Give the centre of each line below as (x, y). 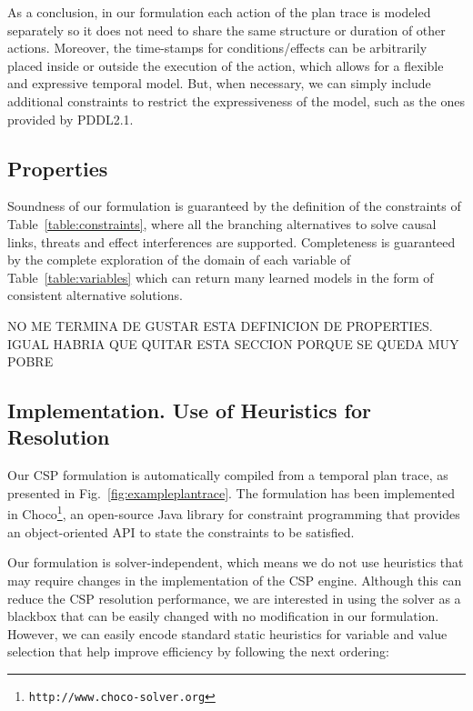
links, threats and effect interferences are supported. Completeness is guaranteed (231, 241)
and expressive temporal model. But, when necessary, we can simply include (219, 83)
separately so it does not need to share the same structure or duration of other (226, 30)
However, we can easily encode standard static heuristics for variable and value (227, 633)
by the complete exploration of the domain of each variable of (179, 260)
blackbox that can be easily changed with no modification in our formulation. (223, 616)
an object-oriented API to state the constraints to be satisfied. (181, 531)
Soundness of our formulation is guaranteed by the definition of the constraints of (234, 206)
